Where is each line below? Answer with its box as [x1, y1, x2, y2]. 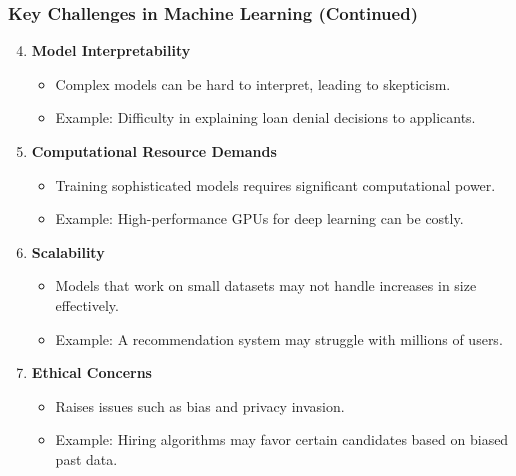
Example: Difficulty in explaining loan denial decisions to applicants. [55, 107, 476, 128]
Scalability [31, 241, 105, 262]
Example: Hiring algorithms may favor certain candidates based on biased [55, 429, 509, 450]
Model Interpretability [31, 40, 191, 61]
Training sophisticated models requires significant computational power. [55, 174, 496, 195]
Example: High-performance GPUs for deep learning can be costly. [55, 208, 464, 229]
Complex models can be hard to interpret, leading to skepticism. [55, 73, 451, 94]
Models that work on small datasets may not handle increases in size [55, 275, 477, 296]
